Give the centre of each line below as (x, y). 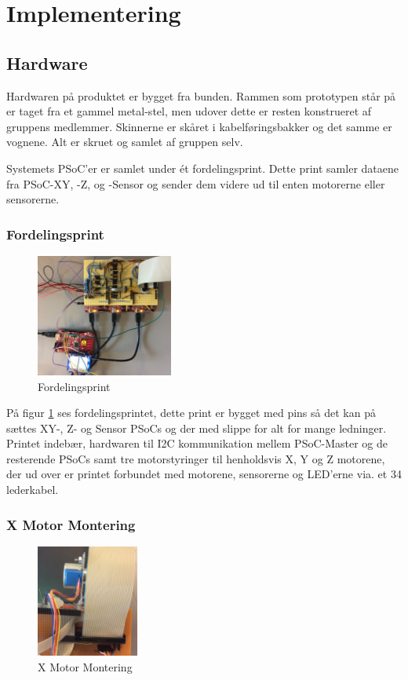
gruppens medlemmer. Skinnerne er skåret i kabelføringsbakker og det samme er (199, 126)
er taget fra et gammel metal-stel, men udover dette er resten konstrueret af (189, 111)
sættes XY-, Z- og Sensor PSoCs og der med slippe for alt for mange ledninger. (197, 428)
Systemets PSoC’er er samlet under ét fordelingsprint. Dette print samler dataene (202, 168)
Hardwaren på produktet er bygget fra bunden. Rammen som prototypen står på (201, 95)
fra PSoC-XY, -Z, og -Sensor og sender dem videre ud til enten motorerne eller (196, 183)
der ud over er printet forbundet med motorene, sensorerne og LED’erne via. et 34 (204, 474)
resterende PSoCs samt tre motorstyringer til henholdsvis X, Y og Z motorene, (196, 458)
